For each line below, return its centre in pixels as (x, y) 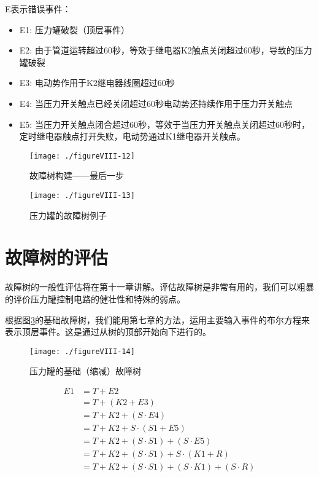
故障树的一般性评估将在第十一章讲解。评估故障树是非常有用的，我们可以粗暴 (159, 287)
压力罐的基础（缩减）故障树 (85, 371)
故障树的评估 (57, 257)
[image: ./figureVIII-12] (82, 156)
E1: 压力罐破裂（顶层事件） (74, 29)
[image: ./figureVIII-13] (82, 195)
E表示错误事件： (38, 9)
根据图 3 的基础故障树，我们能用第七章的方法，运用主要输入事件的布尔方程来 (157, 319)
